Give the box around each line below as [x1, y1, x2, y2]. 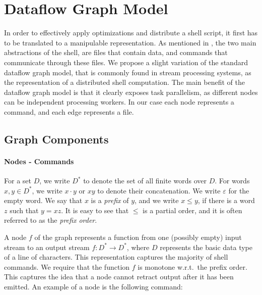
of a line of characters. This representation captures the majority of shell [4, 252, 228, 262]
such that [10, 205, 39, 215]
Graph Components [4, 131, 109, 146]
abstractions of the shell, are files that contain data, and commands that [4, 47, 228, 58]
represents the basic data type [160, 241, 252, 252]
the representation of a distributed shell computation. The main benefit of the [4, 77, 245, 87]
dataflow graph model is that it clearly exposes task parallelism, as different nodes [4, 86, 258, 97]
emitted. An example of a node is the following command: [4, 281, 183, 291]
